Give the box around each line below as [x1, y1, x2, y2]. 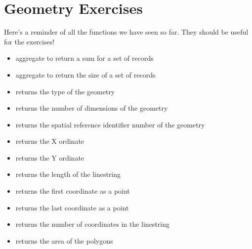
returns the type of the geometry [15, 86, 115, 96]
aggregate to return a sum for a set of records [15, 53, 154, 63]
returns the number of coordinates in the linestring [15, 219, 169, 229]
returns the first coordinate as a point [15, 186, 130, 196]
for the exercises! [4, 36, 55, 46]
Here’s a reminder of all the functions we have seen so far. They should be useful [4, 27, 249, 37]
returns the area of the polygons [15, 235, 113, 246]
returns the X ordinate [15, 136, 84, 146]
